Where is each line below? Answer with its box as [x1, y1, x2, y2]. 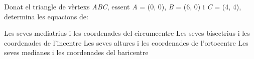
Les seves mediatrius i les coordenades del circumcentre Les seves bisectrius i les [4, 28, 250, 38]
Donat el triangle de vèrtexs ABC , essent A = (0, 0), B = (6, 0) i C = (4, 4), [4, 1, 241, 11]
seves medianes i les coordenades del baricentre [4, 47, 149, 58]
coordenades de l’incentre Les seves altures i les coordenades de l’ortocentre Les [4, 37, 248, 48]
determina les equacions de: [4, 11, 88, 21]
